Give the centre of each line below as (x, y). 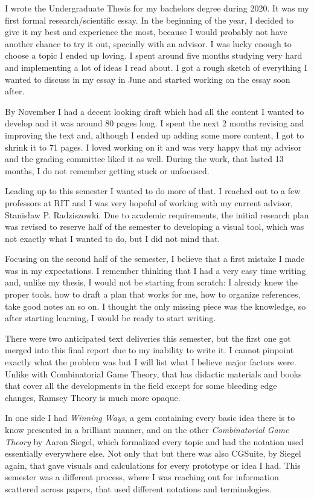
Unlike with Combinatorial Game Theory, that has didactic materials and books (153, 373)
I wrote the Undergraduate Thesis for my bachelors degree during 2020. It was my (157, 8)
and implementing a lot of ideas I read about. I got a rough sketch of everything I (156, 67)
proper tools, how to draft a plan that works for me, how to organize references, (153, 294)
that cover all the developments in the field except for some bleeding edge (141, 386)
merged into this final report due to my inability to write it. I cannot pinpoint (149, 350)
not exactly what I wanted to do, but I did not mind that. (113, 238)
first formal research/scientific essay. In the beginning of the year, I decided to (149, 20)
